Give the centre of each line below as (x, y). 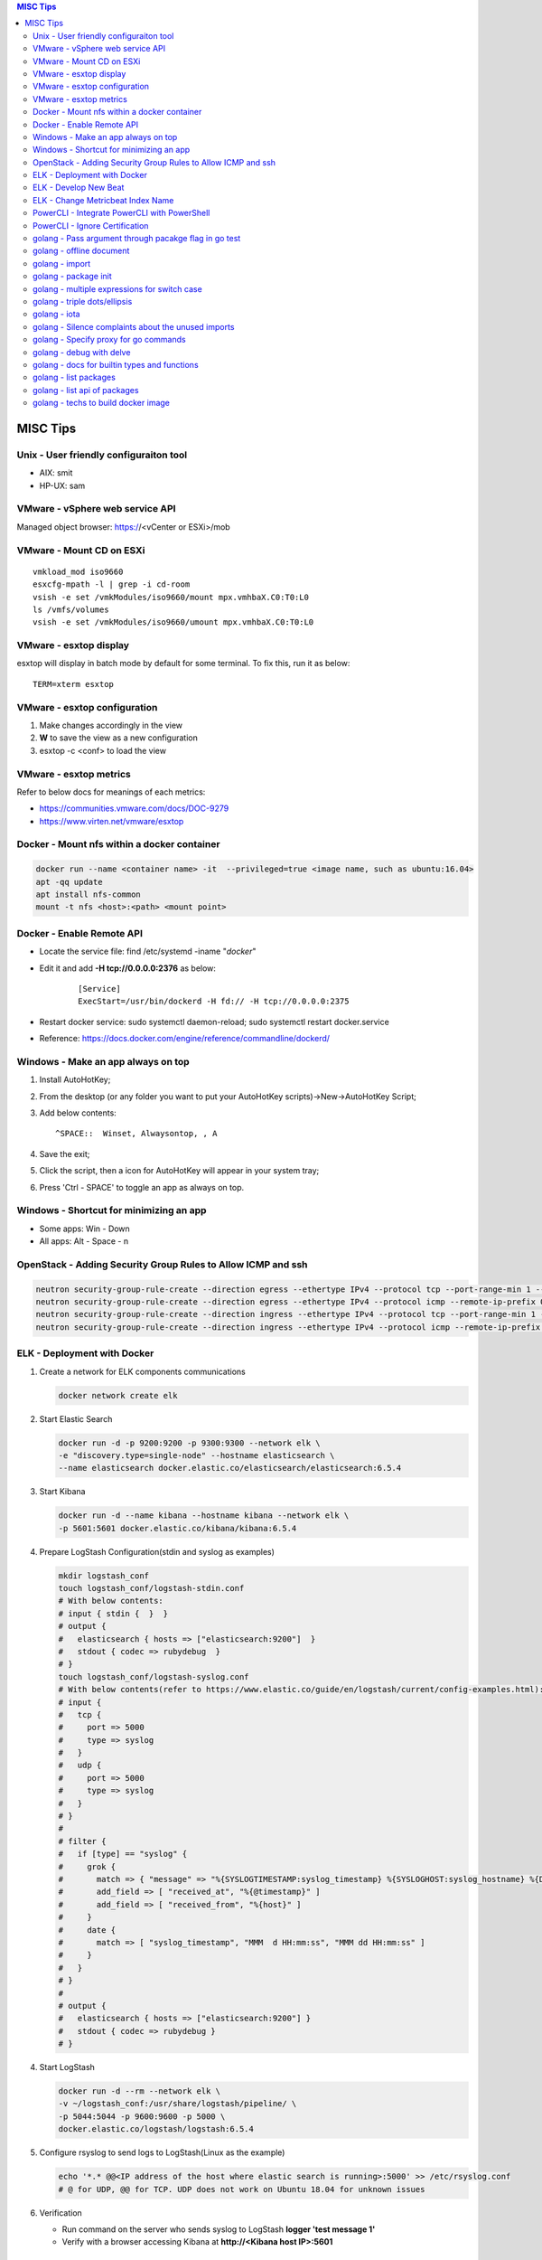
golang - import (62, 263)
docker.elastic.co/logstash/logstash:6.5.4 (156, 2129)
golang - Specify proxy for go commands (109, 340)
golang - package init (72, 277)
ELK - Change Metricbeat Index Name (103, 200)
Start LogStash (67, 2067)
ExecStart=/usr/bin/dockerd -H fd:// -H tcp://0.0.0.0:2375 (214, 1002)
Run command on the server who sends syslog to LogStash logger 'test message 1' (219, 2229)
